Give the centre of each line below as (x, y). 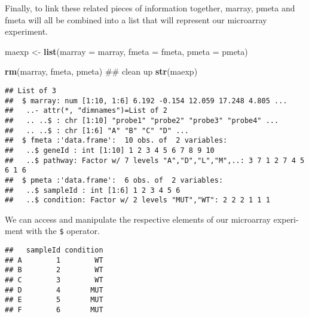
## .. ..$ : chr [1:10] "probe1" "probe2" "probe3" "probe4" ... (142, 120)
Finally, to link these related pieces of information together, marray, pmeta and (150, 8)
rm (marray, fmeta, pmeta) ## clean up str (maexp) (101, 71)
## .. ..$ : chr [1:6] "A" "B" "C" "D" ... (97, 130)
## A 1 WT (54, 260)
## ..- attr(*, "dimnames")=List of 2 (86, 111)
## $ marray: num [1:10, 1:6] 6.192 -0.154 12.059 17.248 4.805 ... (146, 101)
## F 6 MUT (54, 310)
